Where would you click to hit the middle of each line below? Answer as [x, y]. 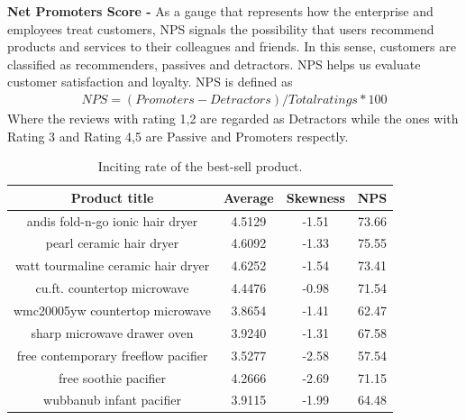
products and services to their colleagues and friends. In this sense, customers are [232, 46]
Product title [112, 197]
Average [249, 197]
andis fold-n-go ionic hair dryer [112, 220]
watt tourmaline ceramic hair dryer [112, 265]
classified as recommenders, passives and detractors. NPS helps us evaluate [214, 64]
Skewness [315, 197]
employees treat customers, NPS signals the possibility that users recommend [221, 28]
